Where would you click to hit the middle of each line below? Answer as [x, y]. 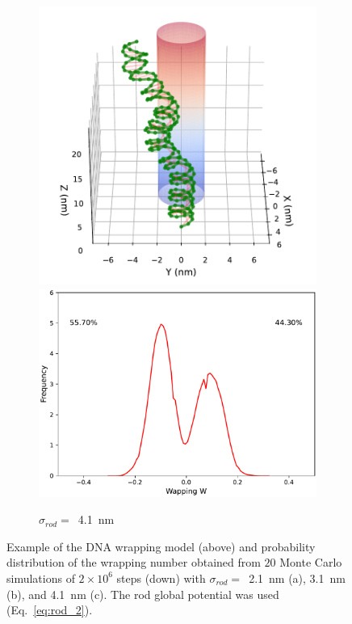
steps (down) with [161, 578]
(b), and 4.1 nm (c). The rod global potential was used [143, 594]
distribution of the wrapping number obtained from [134, 562]
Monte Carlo [311, 562]
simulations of [41, 578]
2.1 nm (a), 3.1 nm [297, 578]
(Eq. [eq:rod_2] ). [50, 610]
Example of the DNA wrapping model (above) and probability [161, 546]
